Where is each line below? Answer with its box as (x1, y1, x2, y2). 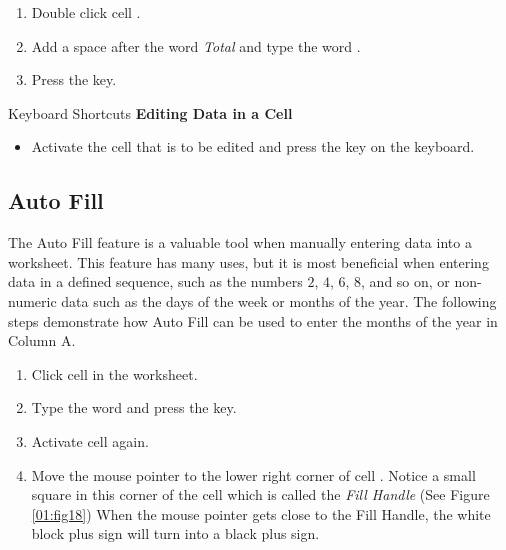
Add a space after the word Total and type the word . (31, 35, 361, 56)
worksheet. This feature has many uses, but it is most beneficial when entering (8, 251, 489, 272)
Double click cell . (31, 2, 141, 22)
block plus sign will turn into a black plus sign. (31, 523, 320, 544)
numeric (8, 290, 57, 311)
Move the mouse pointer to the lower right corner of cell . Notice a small (31, 464, 476, 485)
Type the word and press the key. (31, 397, 237, 418)
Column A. (8, 330, 76, 351)
